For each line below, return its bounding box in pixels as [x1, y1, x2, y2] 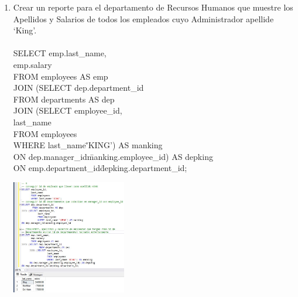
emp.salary [13, 58, 52, 70]
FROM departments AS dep [13, 93, 115, 105]
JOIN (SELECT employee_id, [13, 104, 122, 117]
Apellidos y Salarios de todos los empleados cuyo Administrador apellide [13, 12, 274, 25]
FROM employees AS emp [13, 70, 108, 82]
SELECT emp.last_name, [13, 47, 107, 59]
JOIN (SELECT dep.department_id [13, 81, 144, 94]
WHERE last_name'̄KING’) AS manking [13, 139, 163, 151]
